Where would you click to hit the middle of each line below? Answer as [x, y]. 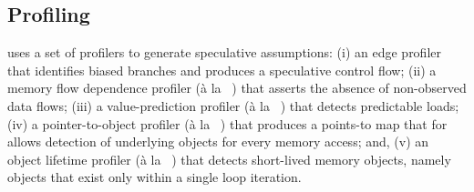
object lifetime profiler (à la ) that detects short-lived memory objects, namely [229, 159]
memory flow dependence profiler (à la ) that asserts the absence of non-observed [237, 88]
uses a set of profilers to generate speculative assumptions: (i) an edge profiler [224, 52]
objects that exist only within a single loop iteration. [155, 177]
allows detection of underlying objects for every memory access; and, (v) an [218, 141]
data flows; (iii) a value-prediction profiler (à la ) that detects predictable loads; [233, 105]
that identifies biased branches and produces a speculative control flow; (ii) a [222, 70]
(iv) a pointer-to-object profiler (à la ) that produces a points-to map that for [227, 123]
